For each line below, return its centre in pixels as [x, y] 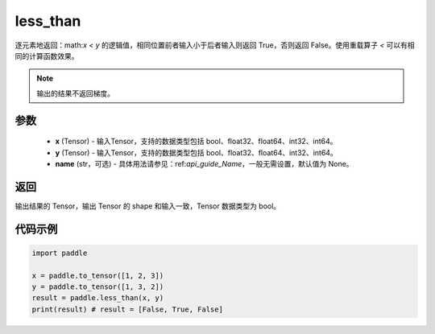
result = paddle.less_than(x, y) [98, 298]
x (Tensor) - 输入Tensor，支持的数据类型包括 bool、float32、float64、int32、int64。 [196, 142]
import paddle [60, 253]
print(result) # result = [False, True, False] [127, 309]
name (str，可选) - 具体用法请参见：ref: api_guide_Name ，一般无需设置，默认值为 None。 [204, 163]
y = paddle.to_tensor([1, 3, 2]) [98, 287]
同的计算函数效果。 [47, 56]
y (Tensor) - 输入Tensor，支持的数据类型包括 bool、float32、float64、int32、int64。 [196, 152]
